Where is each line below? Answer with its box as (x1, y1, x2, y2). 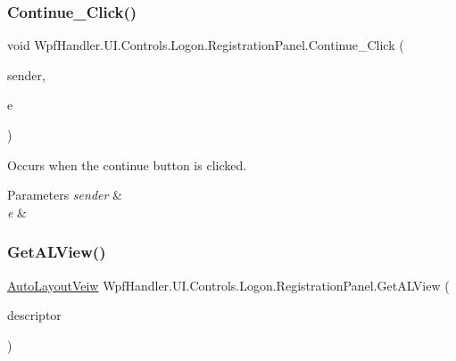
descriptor (7, 306, 62, 324)
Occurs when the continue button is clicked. (7, 155, 247, 174)
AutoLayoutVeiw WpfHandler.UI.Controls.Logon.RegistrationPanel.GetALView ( (7, 275, 450, 294)
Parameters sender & (7, 185, 122, 204)
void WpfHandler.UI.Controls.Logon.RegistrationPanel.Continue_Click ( (7, 36, 404, 54)
